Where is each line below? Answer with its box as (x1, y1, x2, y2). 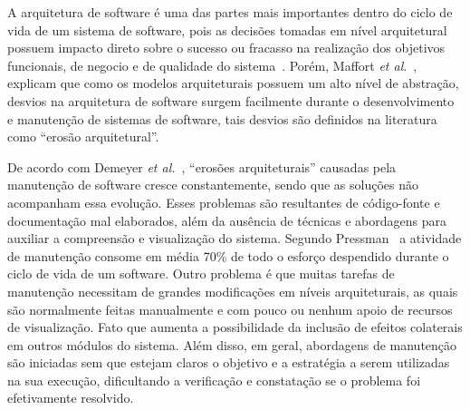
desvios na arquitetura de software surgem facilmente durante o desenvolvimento (7, 91, 455, 110)
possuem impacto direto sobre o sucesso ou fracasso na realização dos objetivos (7, 38, 446, 57)
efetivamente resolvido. (7, 388, 134, 407)
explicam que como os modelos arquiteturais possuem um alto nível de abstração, (7, 73, 459, 93)
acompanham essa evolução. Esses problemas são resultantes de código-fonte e (7, 192, 440, 211)
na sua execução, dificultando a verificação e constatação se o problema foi (7, 370, 421, 389)
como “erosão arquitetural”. (7, 127, 159, 146)
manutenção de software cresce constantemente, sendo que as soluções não (7, 175, 418, 194)
